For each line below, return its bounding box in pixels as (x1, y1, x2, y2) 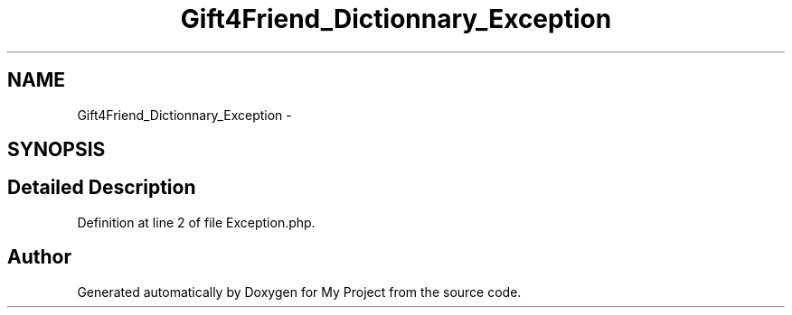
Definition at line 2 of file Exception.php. (77, 214, 316, 230)
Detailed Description (7, 176, 196, 199)
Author (7, 246, 71, 269)
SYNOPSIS (7, 138, 106, 162)
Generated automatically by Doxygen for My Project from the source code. (77, 283, 522, 300)
